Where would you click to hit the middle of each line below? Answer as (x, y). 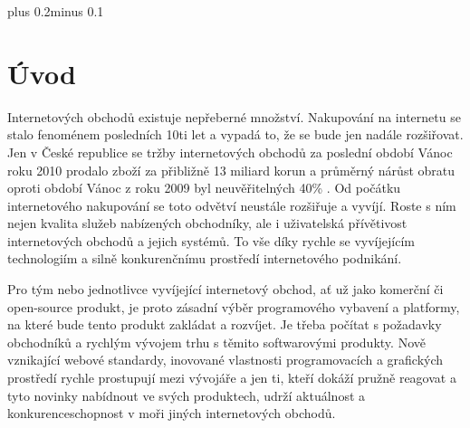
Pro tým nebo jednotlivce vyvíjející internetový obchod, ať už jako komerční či (225, 289)
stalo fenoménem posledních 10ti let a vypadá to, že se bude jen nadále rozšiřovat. (235, 134)
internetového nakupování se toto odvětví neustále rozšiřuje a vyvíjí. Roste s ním (232, 205)
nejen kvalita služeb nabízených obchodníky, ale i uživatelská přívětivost (207, 223)
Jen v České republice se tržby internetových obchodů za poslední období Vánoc (230, 152)
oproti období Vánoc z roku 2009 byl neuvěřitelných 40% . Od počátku (204, 188)
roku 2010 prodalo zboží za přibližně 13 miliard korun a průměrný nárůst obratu (231, 170)
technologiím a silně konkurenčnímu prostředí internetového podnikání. (205, 258)
